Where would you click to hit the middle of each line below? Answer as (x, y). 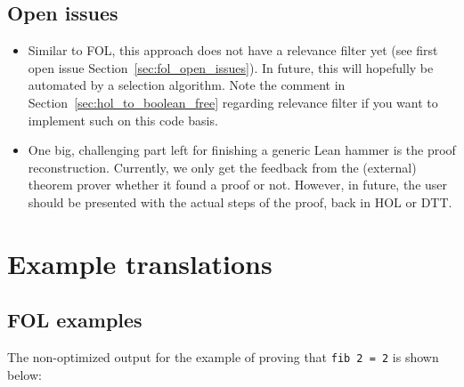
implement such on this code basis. (123, 120)
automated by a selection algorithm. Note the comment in (187, 85)
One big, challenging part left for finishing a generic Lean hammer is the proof (242, 150)
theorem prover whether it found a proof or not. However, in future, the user (238, 185)
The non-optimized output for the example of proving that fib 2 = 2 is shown (223, 357)
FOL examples (75, 320)
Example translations (140, 263)
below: (24, 374)
